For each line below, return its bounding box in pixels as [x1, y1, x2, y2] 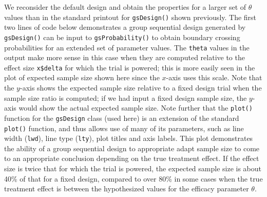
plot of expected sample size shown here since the [4, 72, 160, 83]
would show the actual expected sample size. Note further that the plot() [18, 102, 253, 113]
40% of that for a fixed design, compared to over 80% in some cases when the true [4, 173, 263, 184]
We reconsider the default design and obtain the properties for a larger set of [4, 2, 246, 12]
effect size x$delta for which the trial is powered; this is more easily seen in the [4, 62, 255, 73]
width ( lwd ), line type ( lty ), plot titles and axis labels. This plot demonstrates [4, 133, 253, 144]
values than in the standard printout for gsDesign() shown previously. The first [4, 11, 257, 22]
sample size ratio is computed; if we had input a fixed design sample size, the [4, 92, 247, 103]
